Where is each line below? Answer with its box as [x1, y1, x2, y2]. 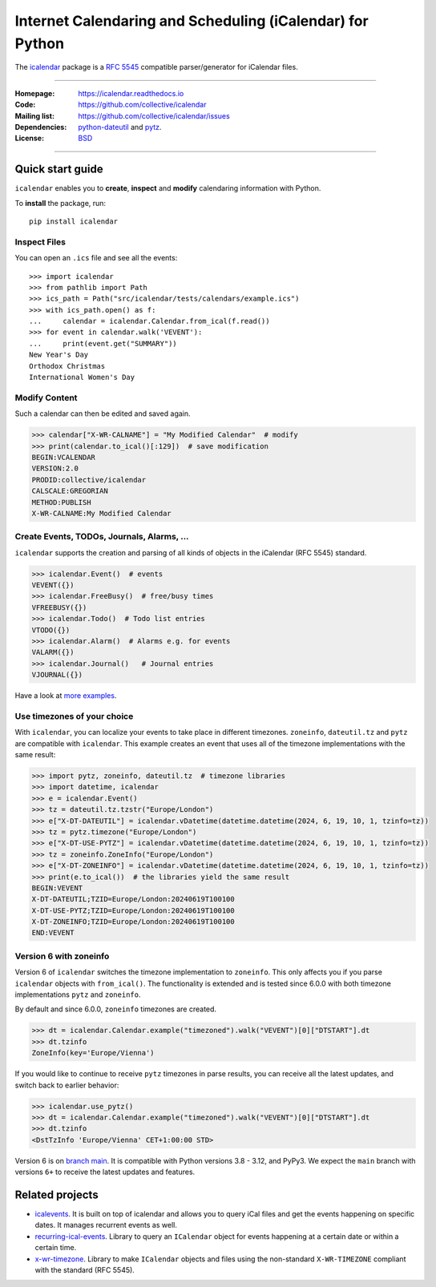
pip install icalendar [29, 216, 119, 226]
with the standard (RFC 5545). [34, 1265, 135, 1274]
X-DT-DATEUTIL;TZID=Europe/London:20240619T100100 [31, 894, 236, 904]
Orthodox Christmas [29, 361, 106, 370]
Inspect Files [14, 236, 66, 248]
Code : [14, 100, 36, 110]
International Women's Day [29, 373, 135, 382]
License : [14, 133, 44, 143]
